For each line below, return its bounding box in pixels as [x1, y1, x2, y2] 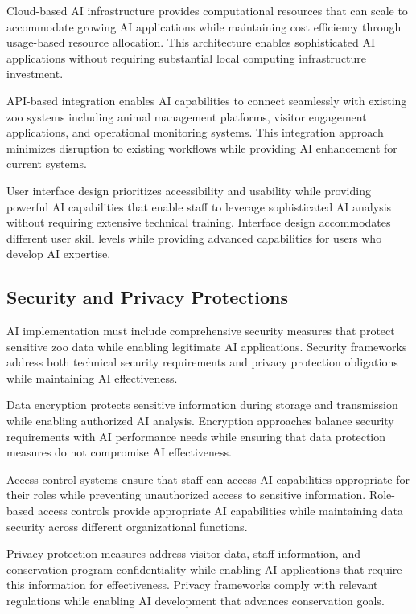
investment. [6, 65, 64, 82]
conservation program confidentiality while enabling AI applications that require [6, 560, 402, 577]
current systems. [6, 155, 87, 172]
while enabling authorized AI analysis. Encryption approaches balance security [6, 412, 394, 429]
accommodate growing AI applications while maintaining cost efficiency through [6, 18, 402, 35]
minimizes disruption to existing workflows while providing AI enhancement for [6, 139, 397, 156]
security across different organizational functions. [6, 518, 248, 534]
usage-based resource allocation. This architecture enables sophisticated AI [6, 34, 375, 51]
